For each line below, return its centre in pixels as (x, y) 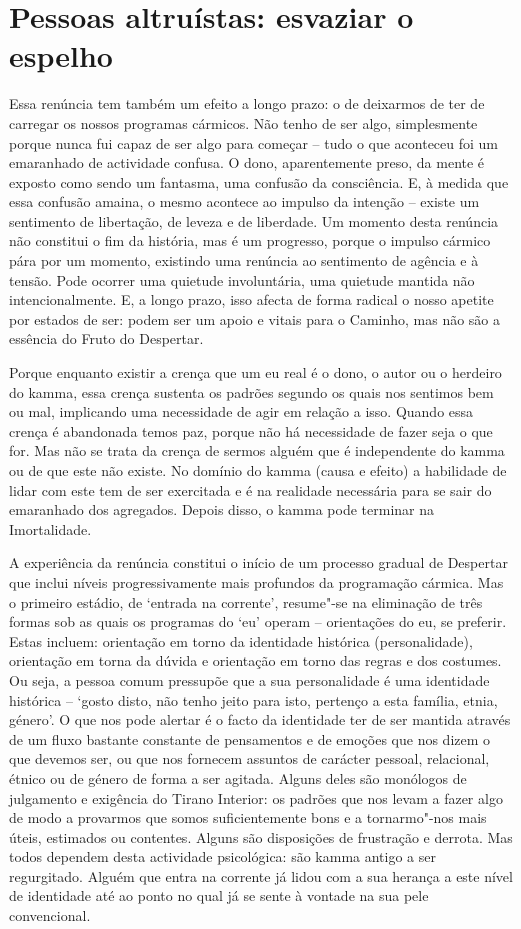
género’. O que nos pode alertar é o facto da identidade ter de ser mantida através (260, 719)
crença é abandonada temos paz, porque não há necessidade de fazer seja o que (251, 430)
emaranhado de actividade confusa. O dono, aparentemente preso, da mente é (247, 162)
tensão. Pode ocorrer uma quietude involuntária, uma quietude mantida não (242, 279)
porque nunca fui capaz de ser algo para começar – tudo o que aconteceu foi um (254, 142)
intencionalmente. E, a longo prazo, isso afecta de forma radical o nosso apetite (251, 299)
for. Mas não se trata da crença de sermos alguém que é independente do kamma (257, 450)
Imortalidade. (50, 528)
